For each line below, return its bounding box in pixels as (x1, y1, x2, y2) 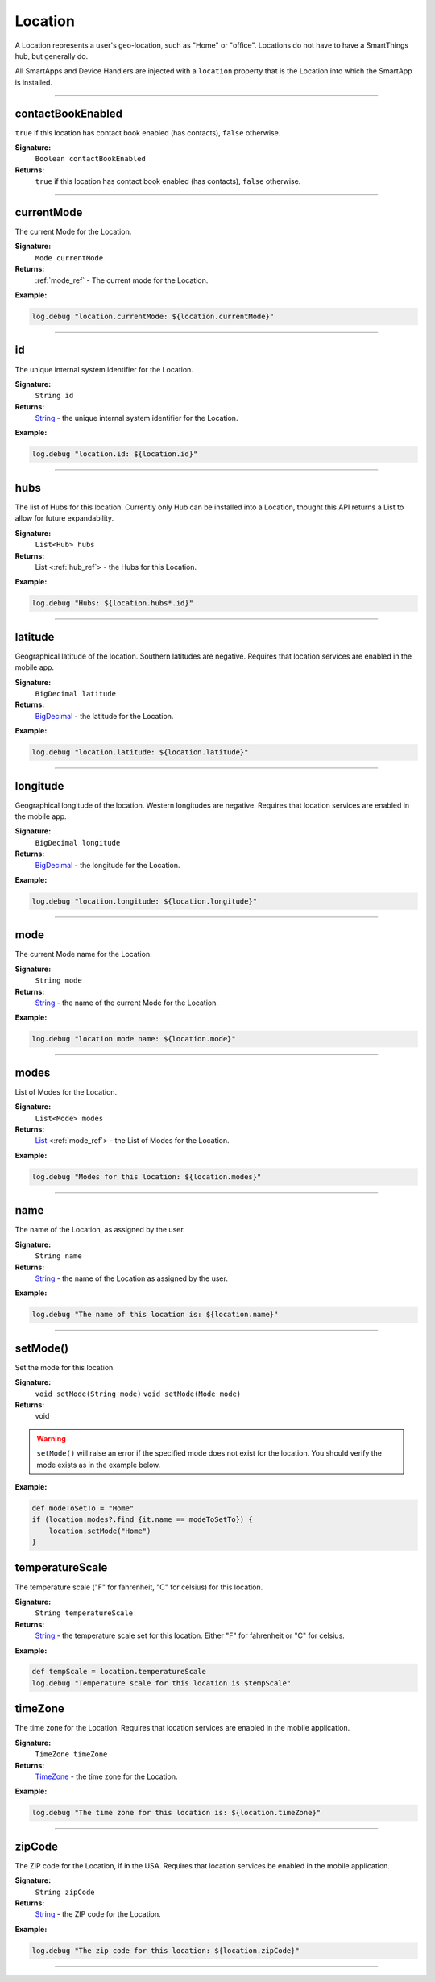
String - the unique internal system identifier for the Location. (35, 413, 238, 423)
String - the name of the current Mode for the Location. (35, 998, 219, 1008)
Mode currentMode (35, 253, 104, 262)
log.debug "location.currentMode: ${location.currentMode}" (31, 312, 275, 322)
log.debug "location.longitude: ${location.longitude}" (31, 896, 258, 906)
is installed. (14, 77, 52, 87)
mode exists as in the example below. (36, 1460, 161, 1469)
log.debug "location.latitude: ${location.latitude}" (31, 748, 249, 757)
